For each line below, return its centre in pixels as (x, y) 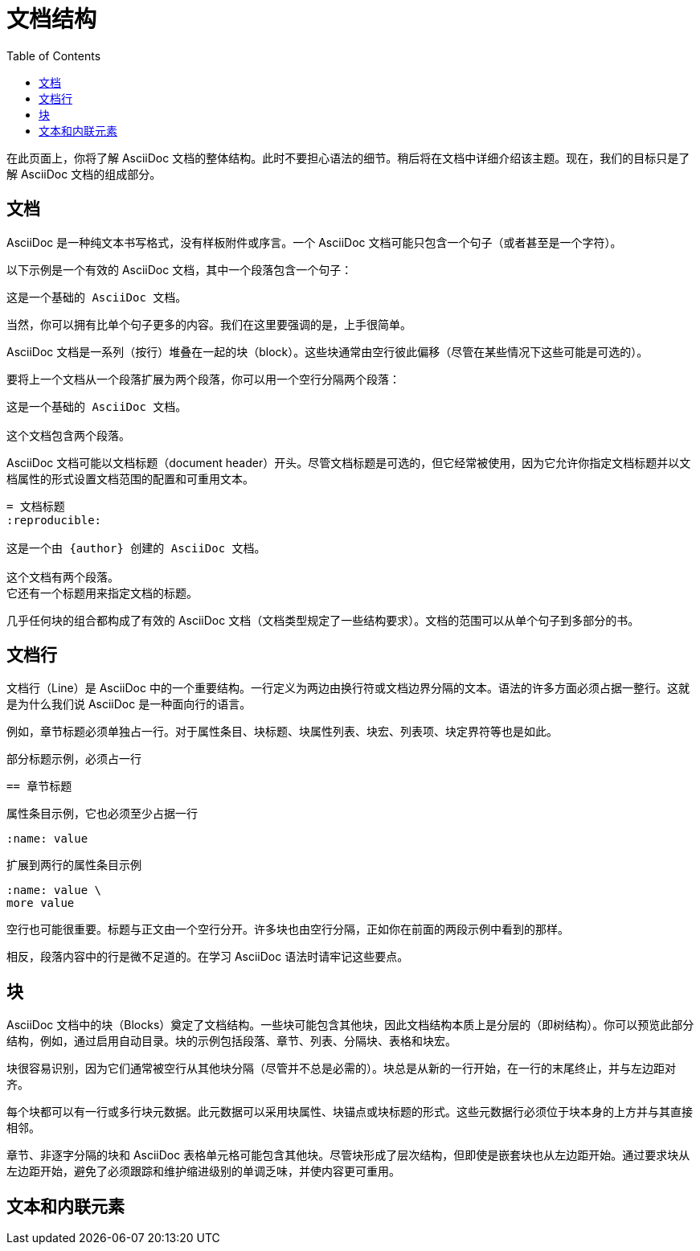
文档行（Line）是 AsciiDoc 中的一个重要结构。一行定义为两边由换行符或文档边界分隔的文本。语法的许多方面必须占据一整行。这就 (348, 688)
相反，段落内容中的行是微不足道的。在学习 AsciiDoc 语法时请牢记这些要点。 (208, 957)
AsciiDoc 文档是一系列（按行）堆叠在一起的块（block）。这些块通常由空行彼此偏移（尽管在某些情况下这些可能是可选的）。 (327, 351)
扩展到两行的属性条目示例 (74, 865)
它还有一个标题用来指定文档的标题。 (102, 593)
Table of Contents (54, 55)
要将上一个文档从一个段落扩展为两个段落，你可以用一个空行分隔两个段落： (203, 379)
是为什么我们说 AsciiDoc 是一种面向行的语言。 (129, 704)
